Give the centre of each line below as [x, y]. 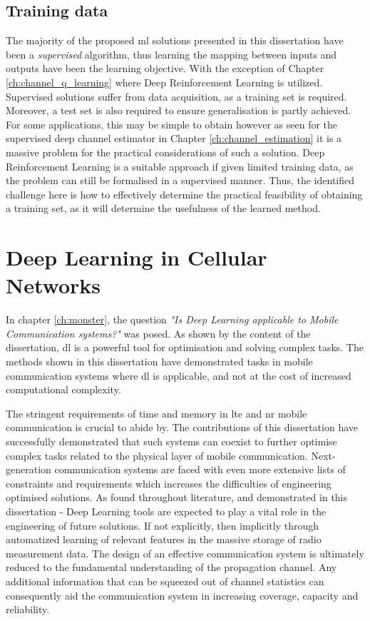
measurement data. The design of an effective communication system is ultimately [185, 553]
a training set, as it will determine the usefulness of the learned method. [163, 208]
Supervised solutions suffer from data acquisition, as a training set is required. [176, 96]
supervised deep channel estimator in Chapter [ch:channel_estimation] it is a [174, 138]
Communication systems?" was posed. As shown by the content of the [158, 333]
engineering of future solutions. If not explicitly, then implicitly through [163, 525]
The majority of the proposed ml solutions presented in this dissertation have [175, 40]
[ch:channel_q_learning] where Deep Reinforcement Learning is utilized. [164, 82]
